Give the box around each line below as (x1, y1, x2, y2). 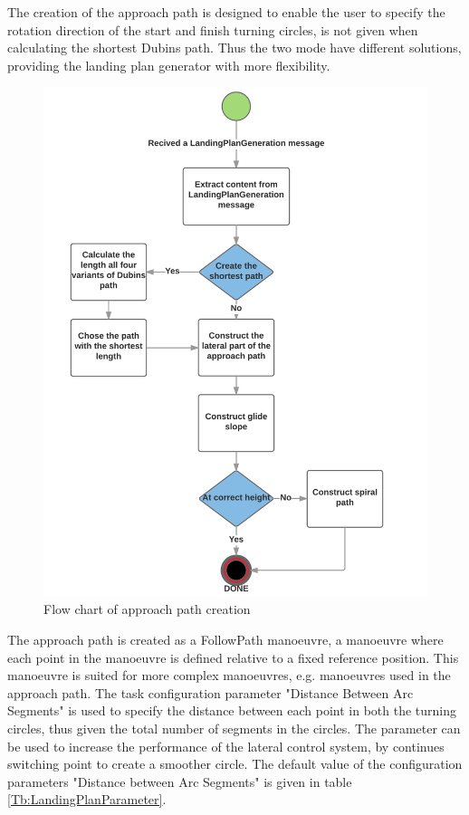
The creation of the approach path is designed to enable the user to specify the (7, 3, 445, 21)
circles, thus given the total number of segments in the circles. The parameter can (7, 718, 461, 737)
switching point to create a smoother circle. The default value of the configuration (7, 754, 463, 773)
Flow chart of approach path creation (43, 599, 251, 618)
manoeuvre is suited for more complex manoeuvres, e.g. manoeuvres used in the (7, 666, 451, 685)
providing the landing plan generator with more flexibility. (7, 55, 330, 74)
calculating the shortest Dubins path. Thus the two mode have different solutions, (7, 38, 462, 57)
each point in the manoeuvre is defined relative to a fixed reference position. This (7, 647, 459, 666)
